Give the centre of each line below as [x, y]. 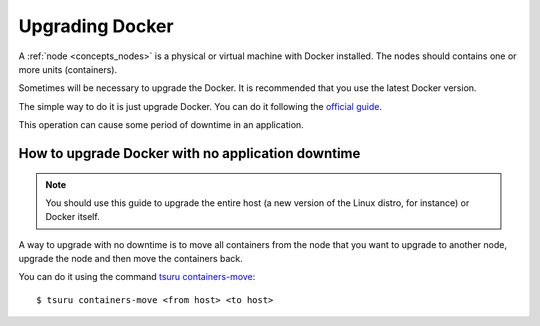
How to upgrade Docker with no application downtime [189, 153]
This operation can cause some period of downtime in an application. [161, 125]
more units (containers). [68, 69]
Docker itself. [72, 217]
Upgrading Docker [96, 26]
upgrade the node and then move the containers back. [131, 259]
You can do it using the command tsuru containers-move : [137, 277]
